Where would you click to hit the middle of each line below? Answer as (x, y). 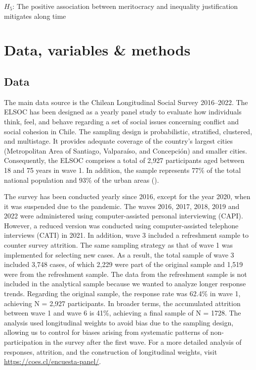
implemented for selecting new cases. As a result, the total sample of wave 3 (119, 254)
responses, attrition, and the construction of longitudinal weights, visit (111, 351)
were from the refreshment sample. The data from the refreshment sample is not (126, 274)
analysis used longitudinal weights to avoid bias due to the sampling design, (119, 322)
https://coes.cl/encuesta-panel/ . (53, 361)
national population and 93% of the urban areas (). (82, 180)
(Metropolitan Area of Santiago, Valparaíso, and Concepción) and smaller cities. (126, 150)
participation (23, 342)
